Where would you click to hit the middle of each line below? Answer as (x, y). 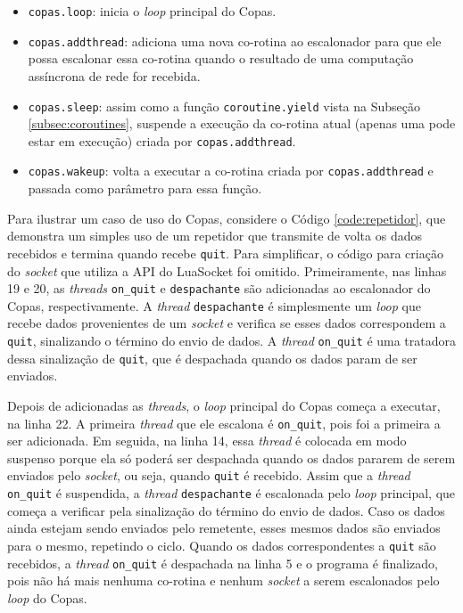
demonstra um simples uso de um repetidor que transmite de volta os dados (215, 236)
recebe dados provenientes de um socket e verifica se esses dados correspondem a (227, 323)
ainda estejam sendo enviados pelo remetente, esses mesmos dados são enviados (224, 528)
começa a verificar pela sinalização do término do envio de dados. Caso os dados (226, 510)
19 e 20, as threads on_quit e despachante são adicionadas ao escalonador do (219, 288)
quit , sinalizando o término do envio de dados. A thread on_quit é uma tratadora (232, 340)
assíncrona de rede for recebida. (114, 75)
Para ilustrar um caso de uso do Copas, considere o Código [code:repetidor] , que (227, 218)
